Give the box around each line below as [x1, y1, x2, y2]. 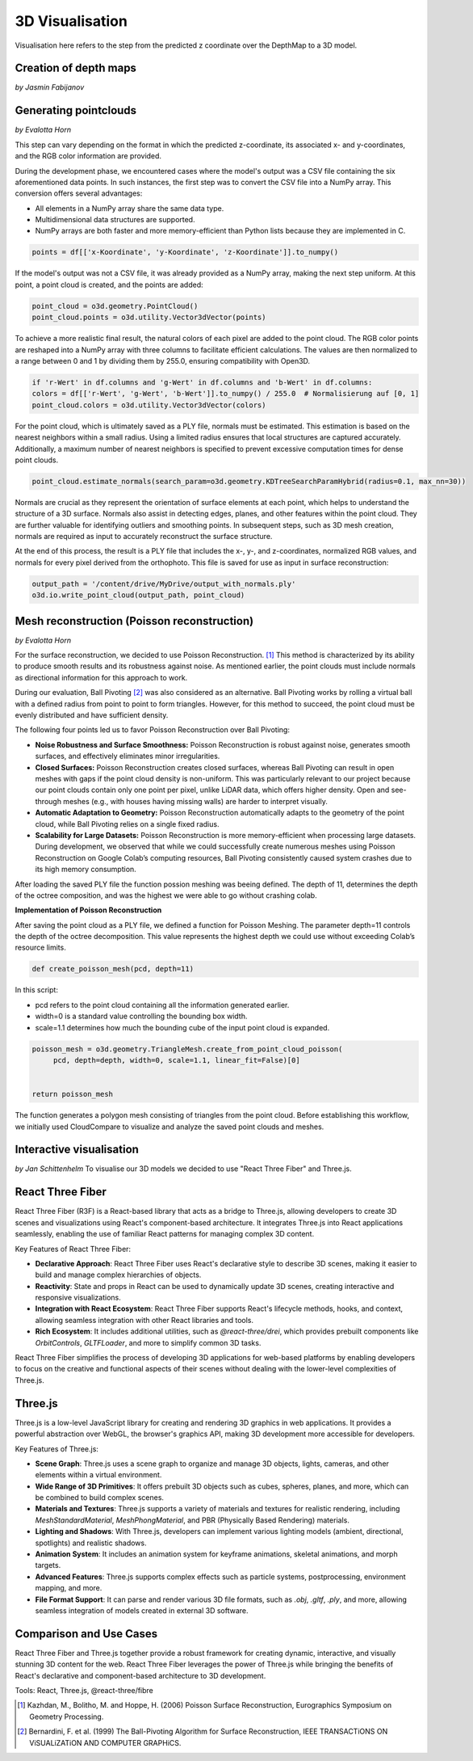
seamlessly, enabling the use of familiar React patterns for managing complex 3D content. [15, 1229, 315, 1239]
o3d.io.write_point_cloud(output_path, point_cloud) [31, 591, 245, 600]
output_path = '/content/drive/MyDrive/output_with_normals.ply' [31, 579, 296, 588]
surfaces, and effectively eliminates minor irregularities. [35, 752, 220, 761]
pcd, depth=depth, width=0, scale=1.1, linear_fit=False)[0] [52, 1055, 300, 1064]
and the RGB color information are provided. [15, 151, 161, 161]
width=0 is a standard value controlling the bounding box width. [35, 1011, 248, 1022]
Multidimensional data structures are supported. [35, 215, 195, 225]
